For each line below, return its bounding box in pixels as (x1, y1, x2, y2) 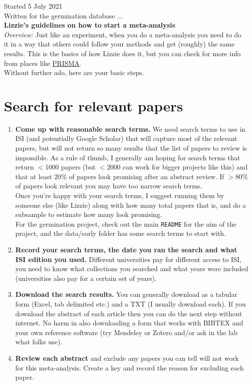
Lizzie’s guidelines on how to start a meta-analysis (4, 20, 175, 30)
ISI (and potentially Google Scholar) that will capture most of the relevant (15, 133, 237, 143)
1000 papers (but (45, 162, 96, 172)
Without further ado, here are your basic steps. (4, 67, 144, 77)
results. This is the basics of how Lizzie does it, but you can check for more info (4, 48, 241, 58)
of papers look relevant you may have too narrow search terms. (15, 181, 203, 191)
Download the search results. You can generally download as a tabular (15, 289, 237, 299)
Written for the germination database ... (4, 10, 123, 20)
